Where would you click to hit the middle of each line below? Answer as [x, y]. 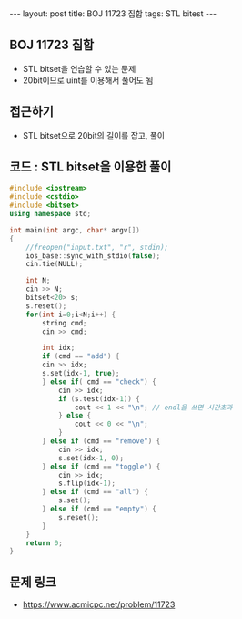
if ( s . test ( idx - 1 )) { [99, 398]
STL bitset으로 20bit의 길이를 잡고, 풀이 [94, 135]
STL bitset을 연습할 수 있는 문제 [79, 68]
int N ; [38, 281]
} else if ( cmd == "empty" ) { [99, 509]
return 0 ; [45, 543]
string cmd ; [65, 323]
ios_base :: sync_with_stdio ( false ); [93, 256]
